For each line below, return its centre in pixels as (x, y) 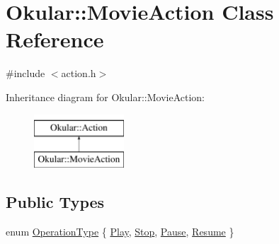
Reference (55, 39)
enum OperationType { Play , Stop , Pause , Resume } (120, 231)
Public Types (55, 202)
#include (25, 73)
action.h (79, 73)
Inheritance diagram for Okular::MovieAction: (105, 97)
